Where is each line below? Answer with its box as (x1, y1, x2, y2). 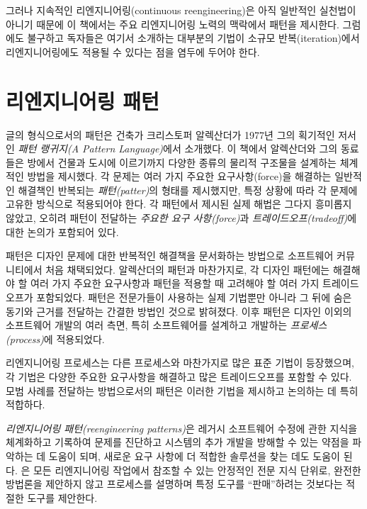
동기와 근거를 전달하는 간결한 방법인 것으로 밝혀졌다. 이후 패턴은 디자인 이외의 (6, 303, 352, 318)
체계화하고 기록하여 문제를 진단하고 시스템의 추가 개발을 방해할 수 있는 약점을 (6, 435, 349, 449)
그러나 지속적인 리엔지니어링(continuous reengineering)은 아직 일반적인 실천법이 (6, 3, 356, 17)
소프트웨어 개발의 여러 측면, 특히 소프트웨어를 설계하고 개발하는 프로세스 (6, 318, 327, 332)
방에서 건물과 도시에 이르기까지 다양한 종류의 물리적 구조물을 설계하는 (27, 155, 337, 169)
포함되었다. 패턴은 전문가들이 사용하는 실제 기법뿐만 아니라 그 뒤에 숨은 (36, 290, 352, 305)
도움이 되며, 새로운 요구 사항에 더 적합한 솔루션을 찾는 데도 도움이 (48, 448, 340, 463)
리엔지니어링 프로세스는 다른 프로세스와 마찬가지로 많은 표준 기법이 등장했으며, (6, 355, 354, 370)
